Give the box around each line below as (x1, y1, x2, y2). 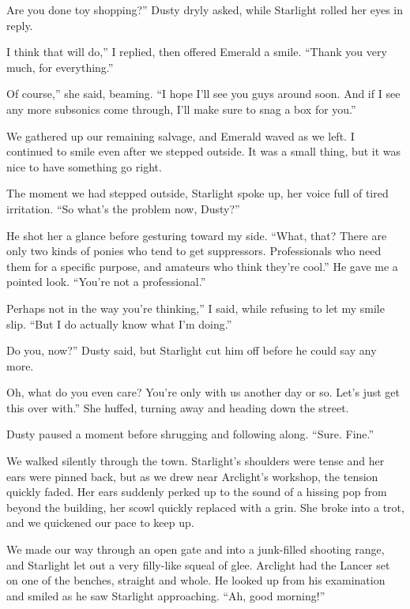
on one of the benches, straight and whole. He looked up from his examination (6, 572, 386, 588)
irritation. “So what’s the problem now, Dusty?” (6, 200, 240, 216)
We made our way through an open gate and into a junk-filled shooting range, (6, 541, 385, 558)
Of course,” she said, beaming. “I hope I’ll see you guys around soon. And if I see (6, 85, 401, 102)
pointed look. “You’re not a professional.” (6, 273, 206, 290)
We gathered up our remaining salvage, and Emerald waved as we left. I (6, 127, 355, 144)
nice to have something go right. (6, 158, 162, 175)
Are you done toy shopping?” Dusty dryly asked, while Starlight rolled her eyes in (6, 2, 403, 17)
